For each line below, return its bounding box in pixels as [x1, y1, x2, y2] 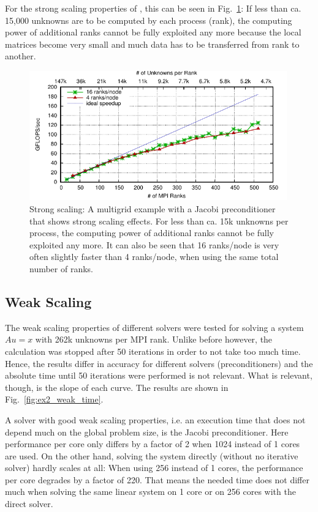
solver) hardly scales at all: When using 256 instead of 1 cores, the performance [5, 461, 303, 474]
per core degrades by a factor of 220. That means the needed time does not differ [5, 473, 309, 486]
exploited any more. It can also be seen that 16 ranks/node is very [29, 238, 279, 251]
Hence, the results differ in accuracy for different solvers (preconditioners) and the [5, 357, 313, 369]
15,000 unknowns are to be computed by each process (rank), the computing [5, 13, 292, 26]
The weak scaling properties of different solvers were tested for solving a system [5, 321, 304, 333]
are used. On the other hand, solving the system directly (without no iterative [5, 449, 298, 462]
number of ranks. [29, 262, 94, 275]
